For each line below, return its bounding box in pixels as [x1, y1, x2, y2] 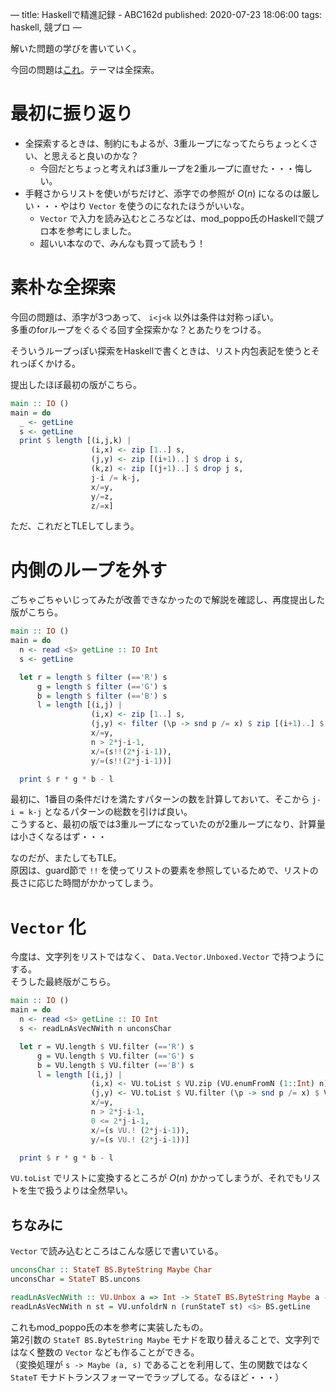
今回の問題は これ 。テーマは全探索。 [10, 64, 160, 75]
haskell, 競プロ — [10, 21, 82, 33]
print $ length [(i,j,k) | [19, 436, 132, 446]
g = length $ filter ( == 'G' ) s [36, 681, 168, 692]
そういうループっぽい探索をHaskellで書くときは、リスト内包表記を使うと [10, 344, 312, 357]
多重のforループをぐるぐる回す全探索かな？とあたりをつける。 [10, 323, 267, 335]
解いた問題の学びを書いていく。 [10, 43, 142, 54]
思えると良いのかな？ [51, 149, 140, 162]
